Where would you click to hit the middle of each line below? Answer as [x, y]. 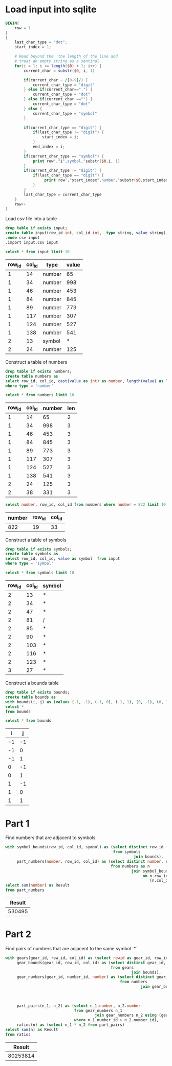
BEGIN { [12, 23]
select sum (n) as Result [32, 1030]
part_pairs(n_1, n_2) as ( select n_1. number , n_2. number [79, 1006]
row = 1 [23, 28]
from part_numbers [25, 890]
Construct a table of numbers [36, 362]
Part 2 [18, 934]
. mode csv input [23, 238]
